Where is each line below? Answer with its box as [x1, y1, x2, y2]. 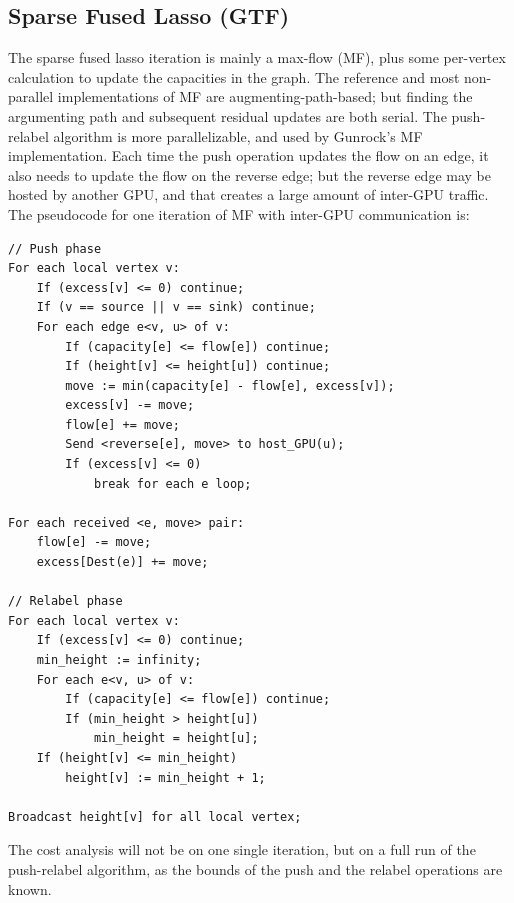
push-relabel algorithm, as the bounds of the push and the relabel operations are [8, 858, 503, 879]
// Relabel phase [8, 594, 123, 609]
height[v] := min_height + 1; [65, 770, 266, 785]
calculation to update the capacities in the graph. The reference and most [8, 66, 460, 87]
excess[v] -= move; [65, 398, 195, 413]
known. [8, 878, 52, 899]
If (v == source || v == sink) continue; [36, 300, 316, 315]
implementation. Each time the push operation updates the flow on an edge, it [8, 145, 489, 166]
